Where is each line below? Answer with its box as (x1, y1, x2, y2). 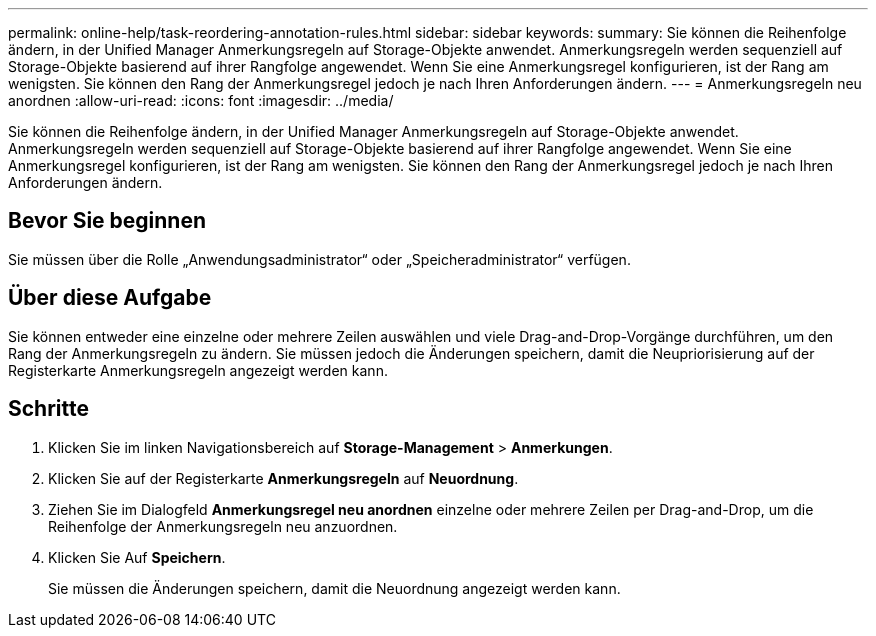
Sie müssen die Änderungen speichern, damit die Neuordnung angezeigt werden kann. (48, 579, 621, 597)
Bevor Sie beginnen (8, 208, 207, 234)
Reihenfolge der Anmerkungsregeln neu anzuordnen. (48, 517, 398, 535)
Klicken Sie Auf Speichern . (48, 548, 226, 566)
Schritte (8, 396, 89, 422)
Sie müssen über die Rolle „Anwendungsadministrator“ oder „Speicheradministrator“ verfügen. (8, 250, 631, 268)
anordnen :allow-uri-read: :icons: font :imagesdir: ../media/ (8, 92, 394, 109)
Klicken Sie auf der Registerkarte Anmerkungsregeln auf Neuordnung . (48, 469, 519, 487)
